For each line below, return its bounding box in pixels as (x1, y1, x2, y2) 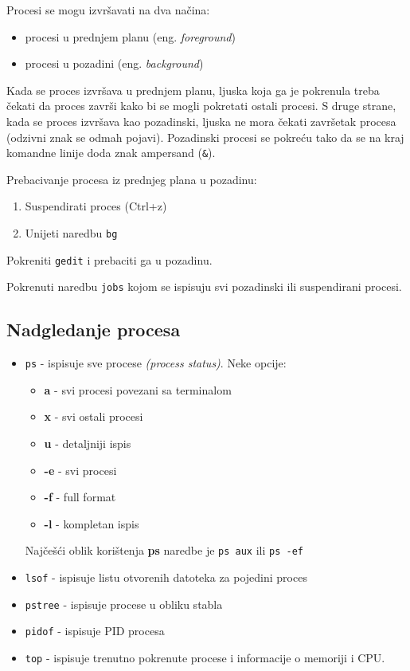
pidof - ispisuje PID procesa (25, 622, 165, 639)
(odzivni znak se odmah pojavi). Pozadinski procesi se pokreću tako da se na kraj (6, 128, 404, 145)
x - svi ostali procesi (44, 408, 143, 425)
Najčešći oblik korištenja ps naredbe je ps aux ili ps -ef (25, 542, 303, 559)
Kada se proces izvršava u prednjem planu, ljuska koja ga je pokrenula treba (6, 81, 380, 98)
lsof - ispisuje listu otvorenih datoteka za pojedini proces (25, 569, 307, 586)
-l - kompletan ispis (44, 515, 139, 532)
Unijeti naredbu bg (25, 225, 118, 241)
